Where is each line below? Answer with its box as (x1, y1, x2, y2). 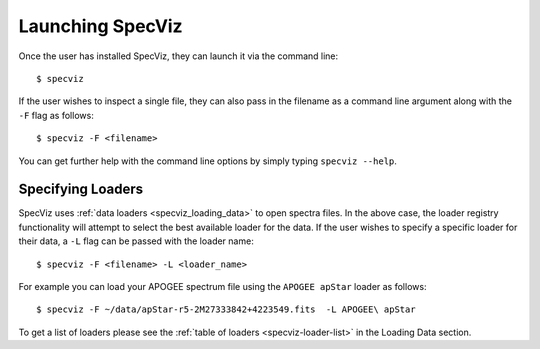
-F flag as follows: (18, 109, 94, 121)
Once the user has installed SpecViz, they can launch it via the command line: (18, 50, 339, 62)
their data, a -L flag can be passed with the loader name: (18, 235, 254, 247)
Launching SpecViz (18, 15, 184, 37)
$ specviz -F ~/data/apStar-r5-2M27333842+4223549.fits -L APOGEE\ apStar (36, 304, 416, 315)
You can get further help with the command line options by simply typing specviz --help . (18, 155, 397, 167)
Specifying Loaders (18, 181, 144, 198)
